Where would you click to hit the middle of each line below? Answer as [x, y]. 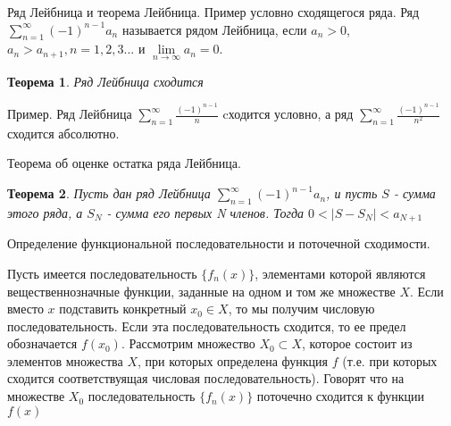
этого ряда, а [45, 212]
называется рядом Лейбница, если [214, 29]
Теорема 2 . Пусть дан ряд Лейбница [109, 193]
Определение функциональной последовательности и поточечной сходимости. [219, 243]
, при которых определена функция [233, 360]
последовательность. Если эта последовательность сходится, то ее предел [207, 326]
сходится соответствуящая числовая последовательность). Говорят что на [206, 378]
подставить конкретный [123, 309]
